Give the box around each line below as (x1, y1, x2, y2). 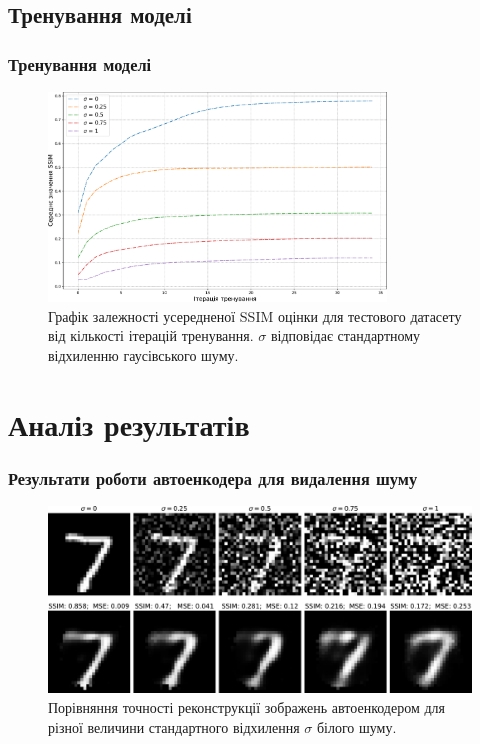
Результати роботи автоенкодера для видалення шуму (8, 465, 418, 490)
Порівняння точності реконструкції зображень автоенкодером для (48, 696, 445, 717)
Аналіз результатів (8, 403, 250, 444)
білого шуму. (316, 716, 397, 737)
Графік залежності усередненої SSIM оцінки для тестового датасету (48, 305, 462, 326)
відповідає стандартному (270, 325, 421, 346)
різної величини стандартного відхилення (48, 716, 300, 737)
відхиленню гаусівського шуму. (48, 344, 239, 365)
